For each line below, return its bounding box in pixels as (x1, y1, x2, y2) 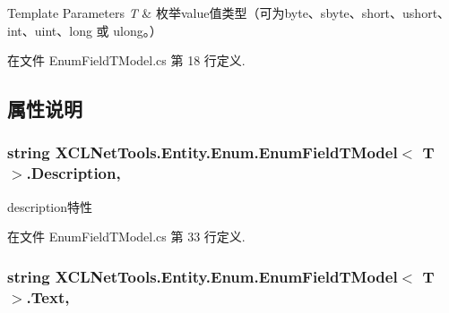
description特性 (7, 197, 93, 216)
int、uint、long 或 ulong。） (7, 21, 162, 39)
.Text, (26, 285, 70, 308)
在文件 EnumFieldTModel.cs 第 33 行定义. (7, 227, 246, 246)
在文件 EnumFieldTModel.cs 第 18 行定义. (7, 51, 246, 70)
